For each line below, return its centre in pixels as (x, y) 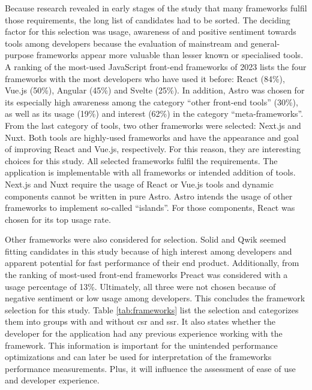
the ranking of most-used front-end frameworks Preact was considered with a (146, 275)
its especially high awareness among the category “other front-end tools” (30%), (151, 102)
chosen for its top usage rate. (58, 219)
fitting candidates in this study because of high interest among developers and (148, 251)
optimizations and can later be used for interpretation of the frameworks (138, 357)
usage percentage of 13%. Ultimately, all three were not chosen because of (140, 286)
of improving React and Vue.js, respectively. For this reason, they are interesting (153, 149)
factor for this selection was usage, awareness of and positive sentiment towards (151, 31)
